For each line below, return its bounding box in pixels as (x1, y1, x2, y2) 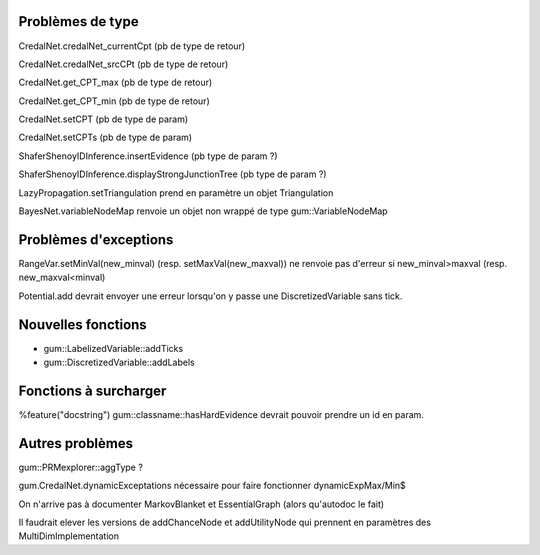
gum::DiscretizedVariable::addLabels (43, 356, 195, 369)
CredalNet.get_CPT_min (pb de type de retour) (18, 95, 210, 107)
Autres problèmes (18, 435, 134, 452)
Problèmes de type (18, 13, 139, 30)
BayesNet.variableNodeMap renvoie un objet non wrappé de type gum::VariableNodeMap (18, 205, 389, 217)
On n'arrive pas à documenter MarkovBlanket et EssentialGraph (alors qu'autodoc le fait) (18, 498, 385, 510)
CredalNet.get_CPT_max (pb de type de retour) (18, 76, 213, 89)
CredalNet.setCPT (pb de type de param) (18, 113, 189, 125)
